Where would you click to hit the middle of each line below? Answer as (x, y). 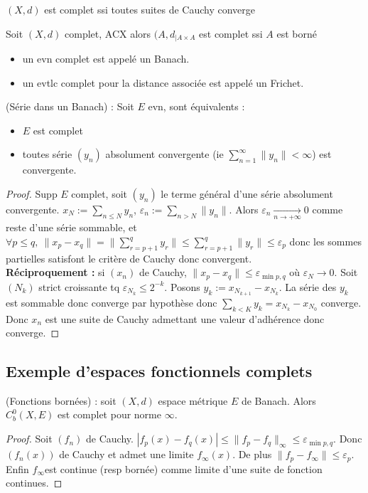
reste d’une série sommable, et (71, 227)
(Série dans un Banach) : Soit (70, 106)
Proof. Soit (29, 439)
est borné (297, 33)
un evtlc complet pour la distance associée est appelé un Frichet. (163, 82)
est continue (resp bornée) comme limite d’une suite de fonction (184, 468)
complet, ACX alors (108, 33)
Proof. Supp (32, 194)
